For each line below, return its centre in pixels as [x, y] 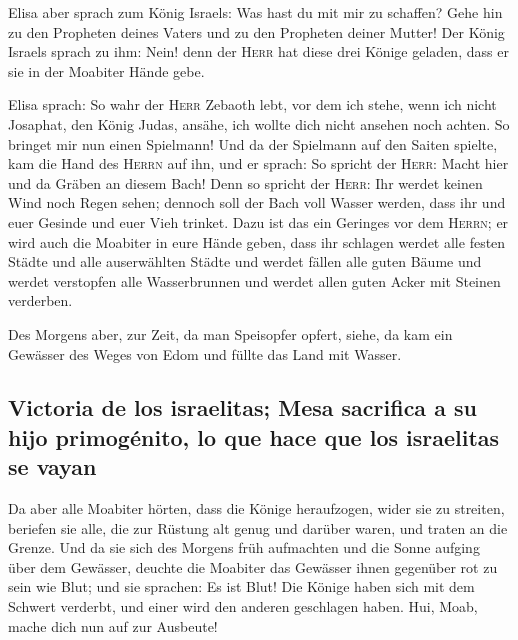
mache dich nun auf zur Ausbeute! [113, 625]
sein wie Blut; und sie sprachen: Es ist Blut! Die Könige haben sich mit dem [241, 586]
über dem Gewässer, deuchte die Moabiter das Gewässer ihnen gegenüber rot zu [253, 566]
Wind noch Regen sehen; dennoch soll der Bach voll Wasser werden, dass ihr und [257, 202]
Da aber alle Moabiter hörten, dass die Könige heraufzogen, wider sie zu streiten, [256, 508]
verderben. [40, 300]
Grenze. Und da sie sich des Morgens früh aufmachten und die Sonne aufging [244, 547]
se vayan [52, 466]
